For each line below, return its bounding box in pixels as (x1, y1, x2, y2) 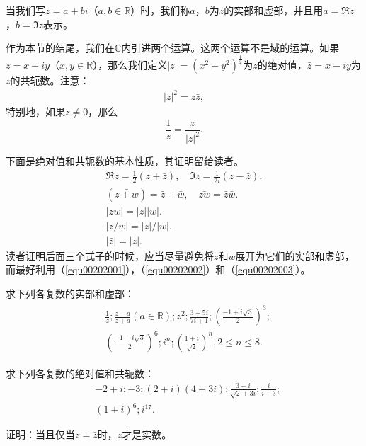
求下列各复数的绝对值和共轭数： (6, 365, 154, 380)
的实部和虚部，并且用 (224, 3, 324, 17)
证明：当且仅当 (6, 427, 75, 442)
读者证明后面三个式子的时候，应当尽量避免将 (6, 248, 214, 263)
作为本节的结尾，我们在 (6, 40, 115, 55)
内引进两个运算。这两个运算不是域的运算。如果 (121, 40, 340, 55)
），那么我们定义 (93, 57, 168, 72)
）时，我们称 (130, 3, 190, 17)
